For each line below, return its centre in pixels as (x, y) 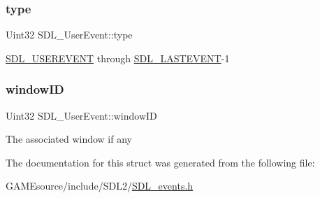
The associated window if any (69, 139)
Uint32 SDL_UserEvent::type (69, 35)
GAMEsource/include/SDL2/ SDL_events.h (100, 186)
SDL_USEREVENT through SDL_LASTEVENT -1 (118, 58)
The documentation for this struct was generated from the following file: (160, 162)
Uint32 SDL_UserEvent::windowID (81, 115)
